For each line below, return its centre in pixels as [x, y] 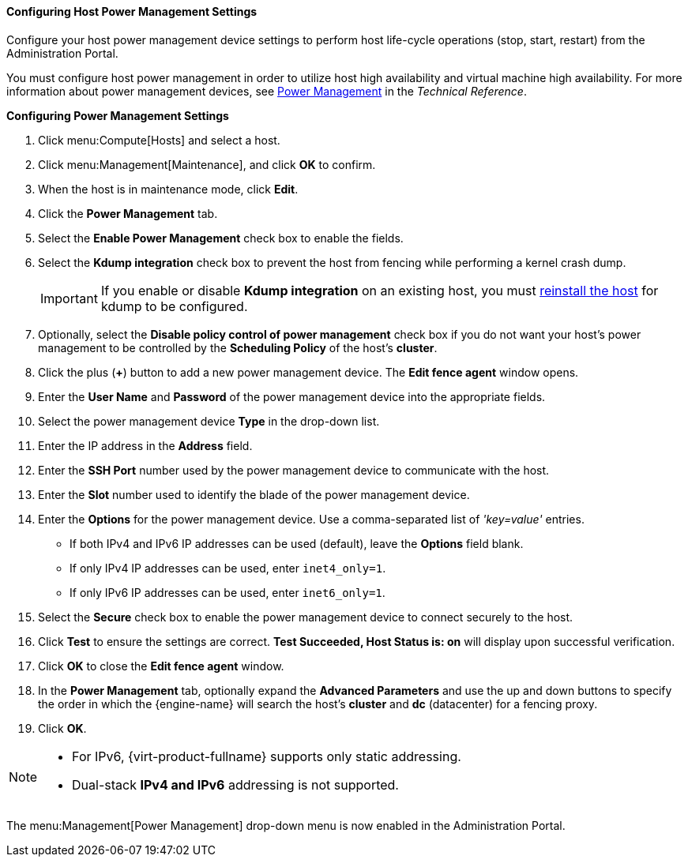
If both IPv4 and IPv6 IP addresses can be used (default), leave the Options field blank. [297, 543]
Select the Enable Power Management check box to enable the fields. [221, 238]
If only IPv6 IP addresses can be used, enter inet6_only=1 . [227, 592]
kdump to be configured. [174, 306]
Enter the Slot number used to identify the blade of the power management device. [254, 494]
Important [69, 298]
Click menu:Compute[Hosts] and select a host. [159, 140]
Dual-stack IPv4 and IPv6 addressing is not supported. [235, 784]
